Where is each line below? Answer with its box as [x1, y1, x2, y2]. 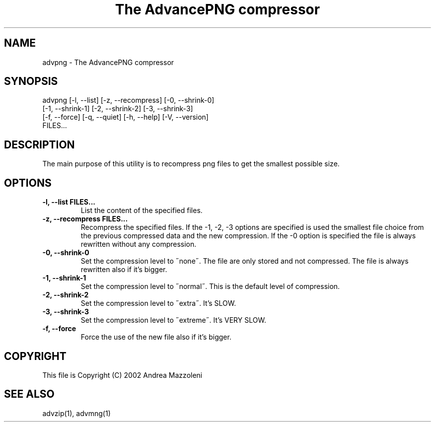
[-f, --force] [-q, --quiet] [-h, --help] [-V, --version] [42, 113, 209, 122]
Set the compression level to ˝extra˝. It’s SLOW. [80, 299, 236, 308]
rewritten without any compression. [80, 240, 197, 249]
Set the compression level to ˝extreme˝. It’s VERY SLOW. [80, 316, 266, 325]
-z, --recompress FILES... [42, 214, 128, 223]
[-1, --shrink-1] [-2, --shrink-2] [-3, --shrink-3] [42, 104, 193, 113]
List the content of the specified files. [80, 206, 203, 215]
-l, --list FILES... [42, 198, 96, 207]
